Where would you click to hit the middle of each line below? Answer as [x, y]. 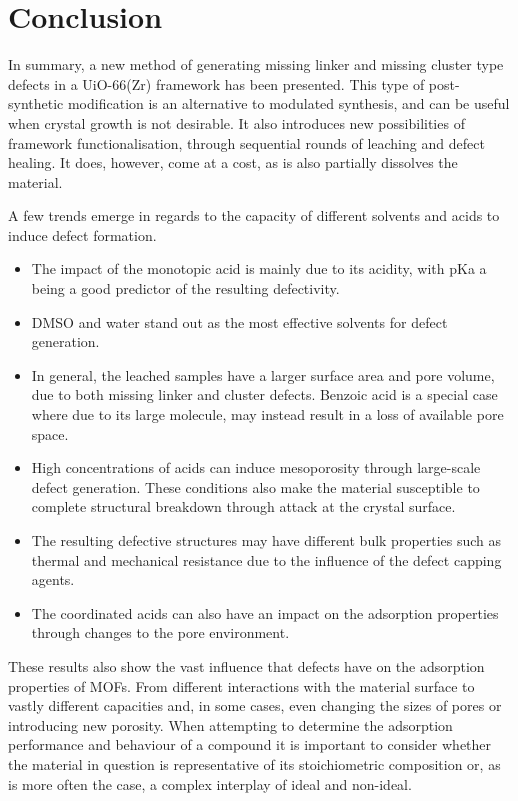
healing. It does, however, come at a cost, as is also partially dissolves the [233, 162]
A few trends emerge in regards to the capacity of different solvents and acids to [254, 215]
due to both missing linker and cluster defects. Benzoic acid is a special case [264, 394]
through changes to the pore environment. [160, 632]
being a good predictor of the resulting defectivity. [185, 288]
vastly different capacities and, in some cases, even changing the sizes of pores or [255, 705]
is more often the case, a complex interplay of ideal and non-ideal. [210, 783]
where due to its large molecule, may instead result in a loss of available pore [267, 414]
